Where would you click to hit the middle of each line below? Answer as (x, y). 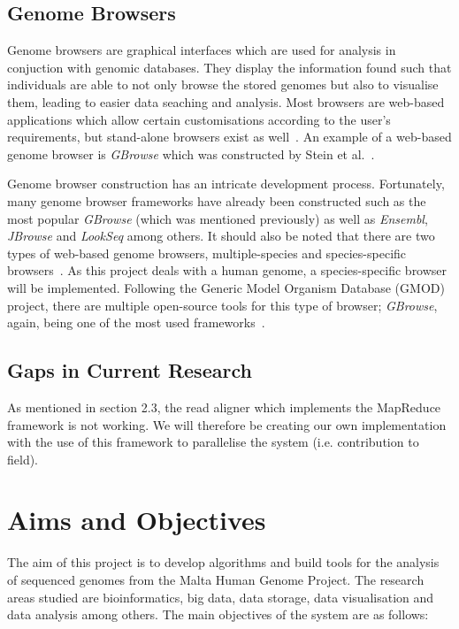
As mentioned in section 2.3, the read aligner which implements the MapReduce (224, 407)
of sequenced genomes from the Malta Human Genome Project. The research (216, 579)
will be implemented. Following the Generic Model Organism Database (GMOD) (226, 287)
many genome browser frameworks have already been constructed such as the (217, 200)
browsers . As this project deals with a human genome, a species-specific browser (227, 270)
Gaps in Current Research (130, 370)
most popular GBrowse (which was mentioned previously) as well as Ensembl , (218, 218)
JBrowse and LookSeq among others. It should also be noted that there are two (221, 236)
